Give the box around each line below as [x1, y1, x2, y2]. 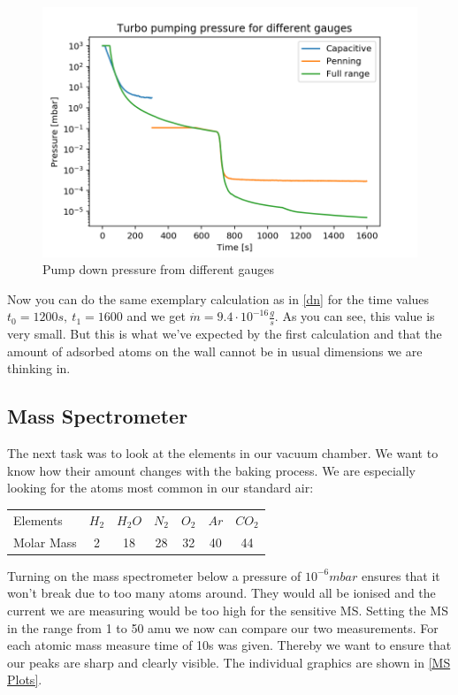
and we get [126, 307, 186, 325]
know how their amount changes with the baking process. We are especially [7, 461, 416, 479]
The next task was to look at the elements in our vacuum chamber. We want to [7, 444, 439, 462]
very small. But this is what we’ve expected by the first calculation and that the [7, 325, 442, 343]
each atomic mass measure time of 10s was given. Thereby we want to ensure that [7, 636, 452, 654]
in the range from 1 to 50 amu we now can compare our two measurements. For [7, 618, 439, 637]
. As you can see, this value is [274, 307, 435, 325]
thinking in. [7, 359, 71, 378]
